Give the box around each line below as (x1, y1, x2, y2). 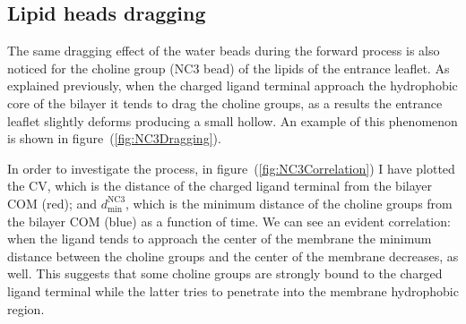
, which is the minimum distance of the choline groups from (125, 193, 453, 212)
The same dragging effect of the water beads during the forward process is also (7, 41, 440, 60)
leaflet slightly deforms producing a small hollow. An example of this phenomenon (7, 111, 458, 130)
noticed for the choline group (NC (7, 58, 194, 77)
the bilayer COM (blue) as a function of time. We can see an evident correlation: (7, 211, 451, 230)
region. (7, 299, 45, 318)
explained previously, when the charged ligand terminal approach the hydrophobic (7, 76, 458, 95)
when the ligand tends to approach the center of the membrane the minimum (7, 229, 432, 248)
